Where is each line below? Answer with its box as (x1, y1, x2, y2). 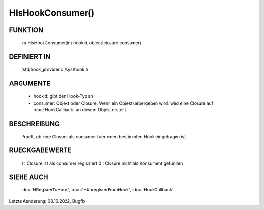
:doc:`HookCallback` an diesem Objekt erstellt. (33, 107, 128, 113)
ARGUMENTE (9, 79, 51, 87)
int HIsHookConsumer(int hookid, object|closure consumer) (21, 40, 142, 46)
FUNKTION (9, 26, 44, 34)
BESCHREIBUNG (9, 120, 60, 128)
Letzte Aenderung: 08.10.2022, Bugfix (9, 198, 86, 204)
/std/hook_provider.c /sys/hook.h (21, 66, 88, 72)
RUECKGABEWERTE (9, 147, 72, 155)
